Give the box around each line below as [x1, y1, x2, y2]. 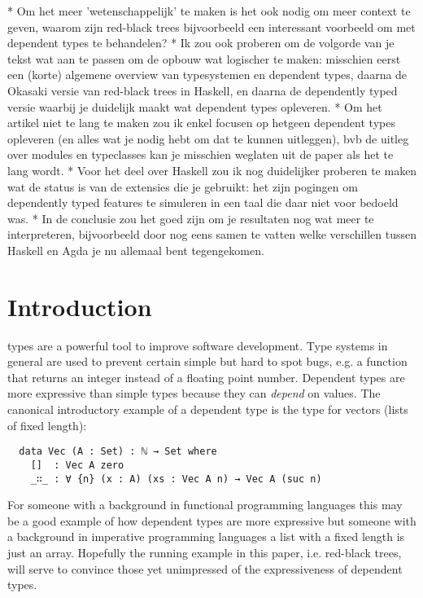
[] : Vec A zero [30, 459, 124, 471]
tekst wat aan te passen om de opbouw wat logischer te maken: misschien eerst [7, 50, 401, 67]
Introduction [7, 289, 152, 323]
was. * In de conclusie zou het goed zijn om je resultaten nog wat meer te [7, 209, 374, 226]
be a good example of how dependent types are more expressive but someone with [7, 512, 416, 529]
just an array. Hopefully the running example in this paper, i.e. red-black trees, [7, 543, 402, 561]
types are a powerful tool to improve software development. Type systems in [7, 336, 388, 354]
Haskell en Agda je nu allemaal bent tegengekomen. [7, 241, 264, 258]
